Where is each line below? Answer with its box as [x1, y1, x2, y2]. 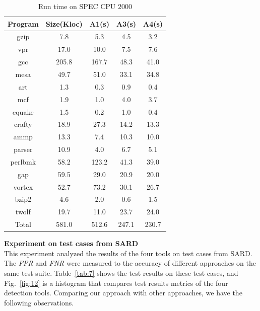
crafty [14, 119, 32, 129]
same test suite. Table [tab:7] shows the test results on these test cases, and [4, 267, 238, 278]
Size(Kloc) [45, 18, 83, 29]
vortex [13, 181, 33, 192]
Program [8, 18, 39, 29]
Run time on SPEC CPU [38, 1, 116, 11]
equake [13, 106, 34, 117]
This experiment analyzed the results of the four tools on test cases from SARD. [4, 248, 252, 258]
